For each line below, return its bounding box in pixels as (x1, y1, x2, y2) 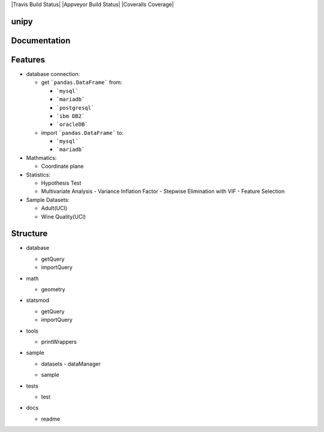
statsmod (26, 297, 49, 304)
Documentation (11, 35, 71, 46)
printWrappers (41, 339, 77, 345)
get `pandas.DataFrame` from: (41, 78, 122, 86)
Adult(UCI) (41, 204, 68, 212)
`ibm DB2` (56, 113, 85, 119)
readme (41, 415, 61, 422)
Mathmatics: (26, 154, 57, 161)
